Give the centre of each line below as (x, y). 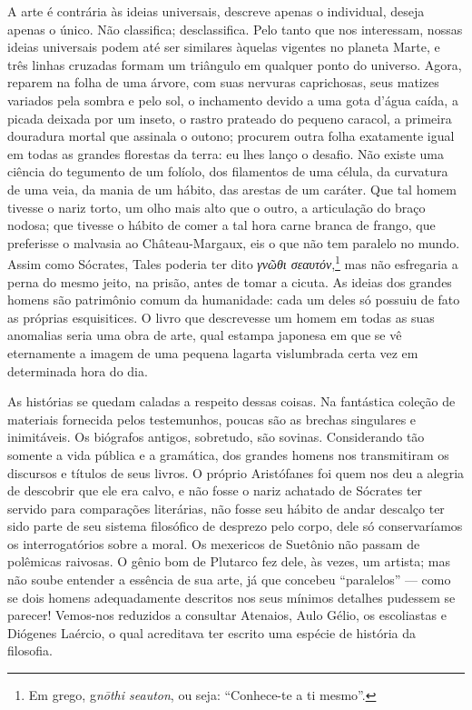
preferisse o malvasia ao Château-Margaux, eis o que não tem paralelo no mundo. (234, 242)
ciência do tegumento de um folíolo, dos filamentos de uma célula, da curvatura (228, 171)
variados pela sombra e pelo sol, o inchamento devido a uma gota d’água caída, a (233, 100)
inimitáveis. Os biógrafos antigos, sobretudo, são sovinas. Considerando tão (216, 437)
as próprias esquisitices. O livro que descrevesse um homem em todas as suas (221, 317)
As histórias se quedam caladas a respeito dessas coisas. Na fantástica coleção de (231, 401)
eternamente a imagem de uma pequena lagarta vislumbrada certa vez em (213, 352)
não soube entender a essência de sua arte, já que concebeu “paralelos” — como (229, 580)
